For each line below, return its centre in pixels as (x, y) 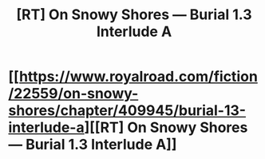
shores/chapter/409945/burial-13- (127, 111)
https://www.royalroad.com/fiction (138, 77)
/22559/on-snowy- (73, 94)
